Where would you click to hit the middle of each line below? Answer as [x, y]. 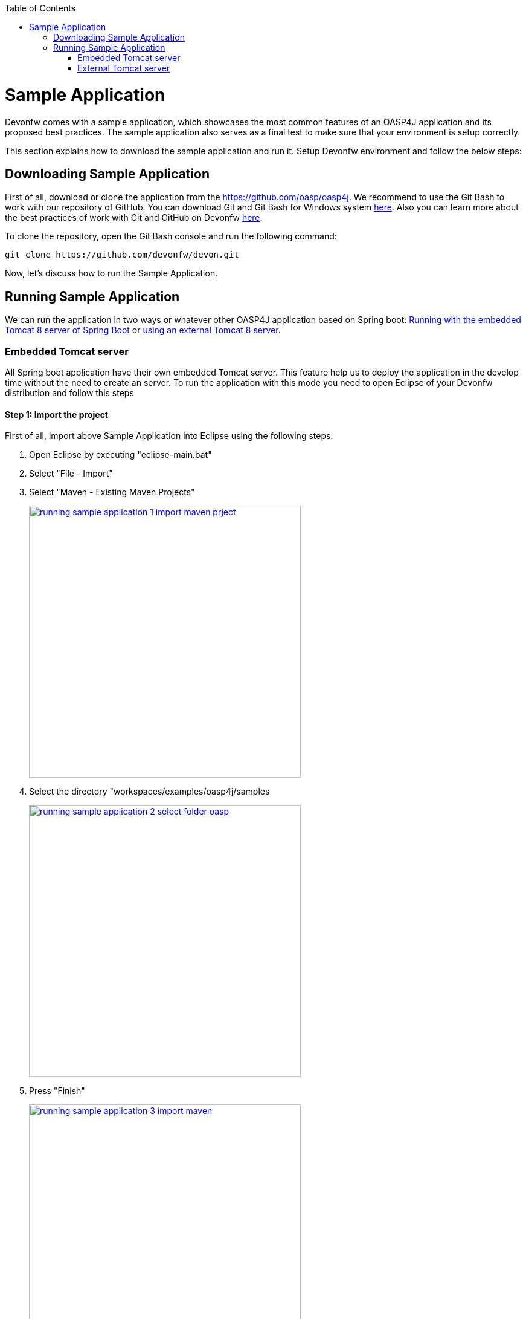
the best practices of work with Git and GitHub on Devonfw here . [134, 218]
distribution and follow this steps [69, 392]
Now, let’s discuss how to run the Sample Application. [111, 273]
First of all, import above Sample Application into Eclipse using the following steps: [169, 436]
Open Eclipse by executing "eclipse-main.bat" [120, 455]
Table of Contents [40, 8]
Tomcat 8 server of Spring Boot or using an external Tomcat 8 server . [143, 330]
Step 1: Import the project [57, 414]
